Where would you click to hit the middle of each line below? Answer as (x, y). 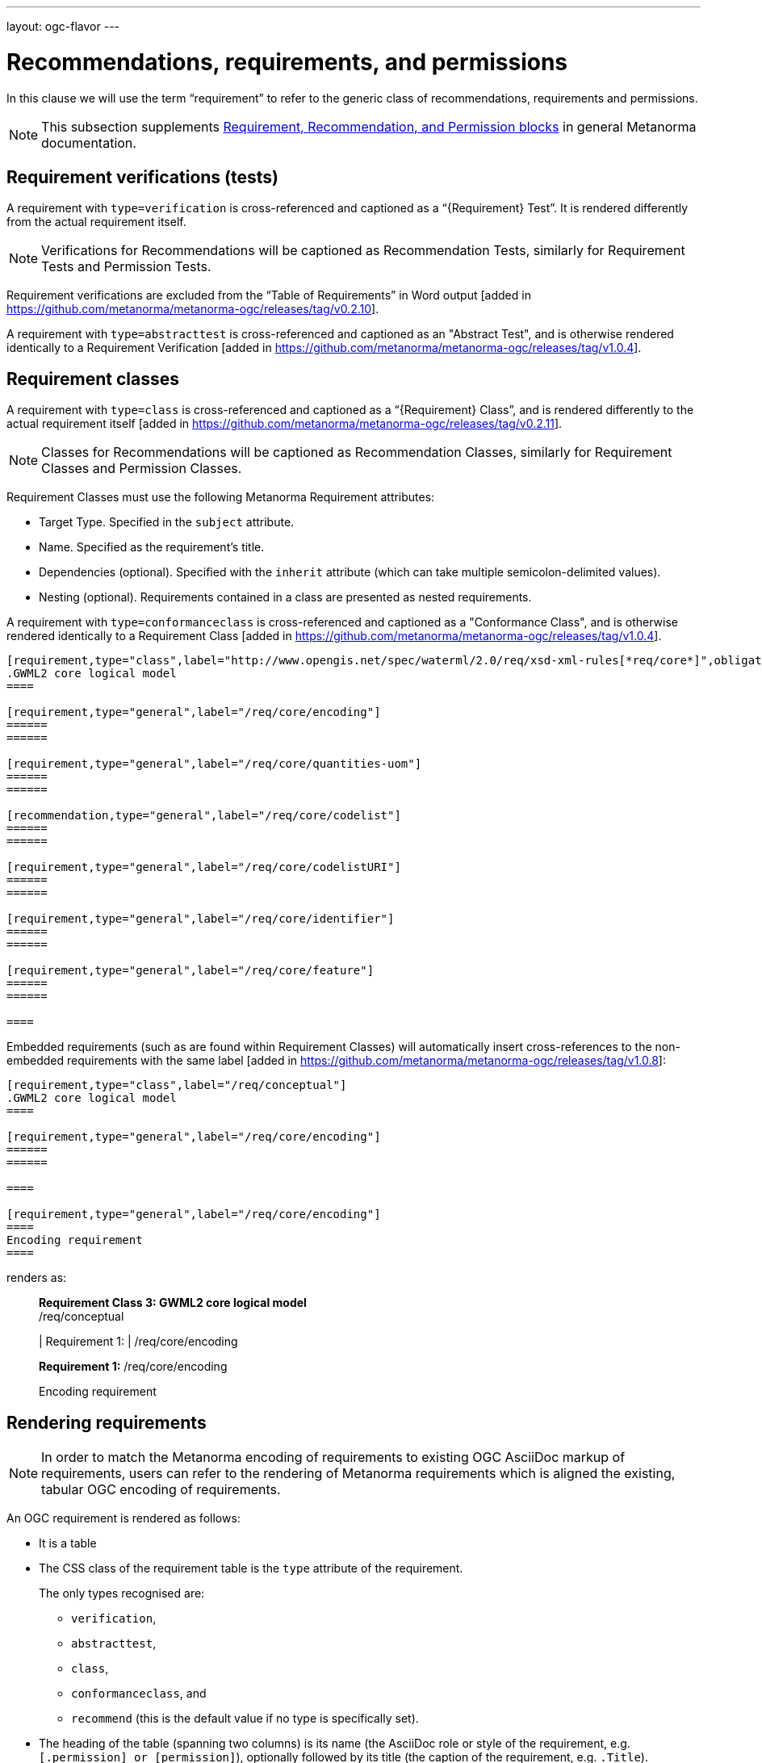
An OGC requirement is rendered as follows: (124, 1518)
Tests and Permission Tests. (126, 267)
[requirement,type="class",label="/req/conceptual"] (177, 1085)
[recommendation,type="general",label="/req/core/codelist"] (204, 816)
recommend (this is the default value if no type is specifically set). (245, 1719)
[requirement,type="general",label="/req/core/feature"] (190, 971)
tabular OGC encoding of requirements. (161, 1490)
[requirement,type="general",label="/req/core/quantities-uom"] (214, 764)
